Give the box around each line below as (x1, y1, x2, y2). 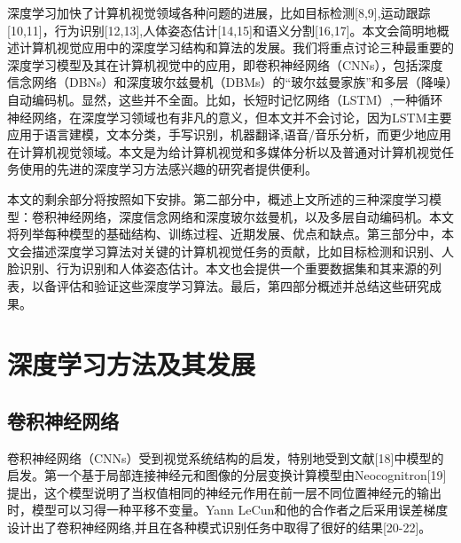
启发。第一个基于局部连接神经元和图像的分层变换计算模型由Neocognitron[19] (7, 466, 447, 484)
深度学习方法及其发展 (7, 346, 256, 382)
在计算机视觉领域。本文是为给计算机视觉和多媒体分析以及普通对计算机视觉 (7, 142, 441, 161)
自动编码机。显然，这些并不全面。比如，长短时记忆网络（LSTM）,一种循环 (7, 90, 443, 108)
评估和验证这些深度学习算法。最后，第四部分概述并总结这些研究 (56, 276, 429, 295)
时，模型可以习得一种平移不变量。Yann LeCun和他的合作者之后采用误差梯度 (7, 500, 449, 519)
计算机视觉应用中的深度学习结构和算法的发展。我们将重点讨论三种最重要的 (19, 38, 454, 57)
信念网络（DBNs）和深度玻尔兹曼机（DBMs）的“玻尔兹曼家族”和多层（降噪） (7, 73, 452, 91)
